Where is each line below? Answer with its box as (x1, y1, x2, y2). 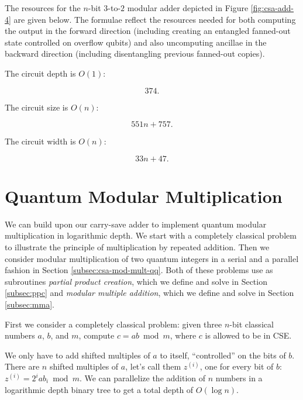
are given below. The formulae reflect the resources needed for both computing (13, 13, 296, 25)
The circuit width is (5, 135, 76, 147)
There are (5, 360, 40, 373)
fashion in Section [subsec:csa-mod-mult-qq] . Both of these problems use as (5, 264, 273, 276)
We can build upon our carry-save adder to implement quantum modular (5, 218, 267, 230)
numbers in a (215, 372, 263, 384)
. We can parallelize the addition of (79, 372, 206, 384)
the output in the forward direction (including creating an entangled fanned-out (5, 25, 291, 37)
